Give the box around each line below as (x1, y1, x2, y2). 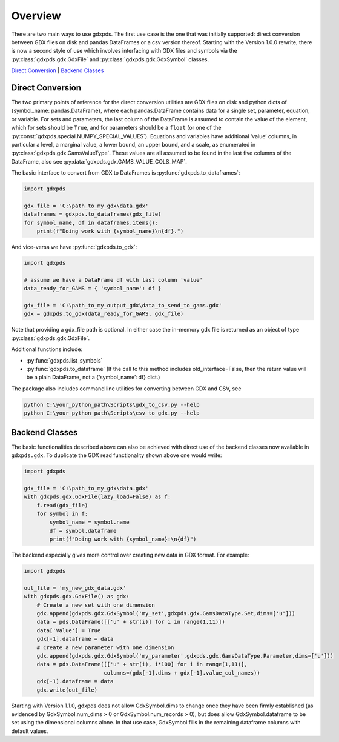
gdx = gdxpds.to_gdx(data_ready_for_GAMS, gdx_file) (24, 310, 184, 318)
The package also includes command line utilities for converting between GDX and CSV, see (11, 385, 242, 392)
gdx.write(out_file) (36, 686, 98, 694)
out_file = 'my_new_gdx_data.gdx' (24, 584, 127, 591)
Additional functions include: (11, 346, 83, 353)
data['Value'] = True (36, 627, 101, 633)
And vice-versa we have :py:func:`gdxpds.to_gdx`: (11, 243, 137, 251)
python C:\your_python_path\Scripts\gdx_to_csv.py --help (24, 401, 200, 408)
